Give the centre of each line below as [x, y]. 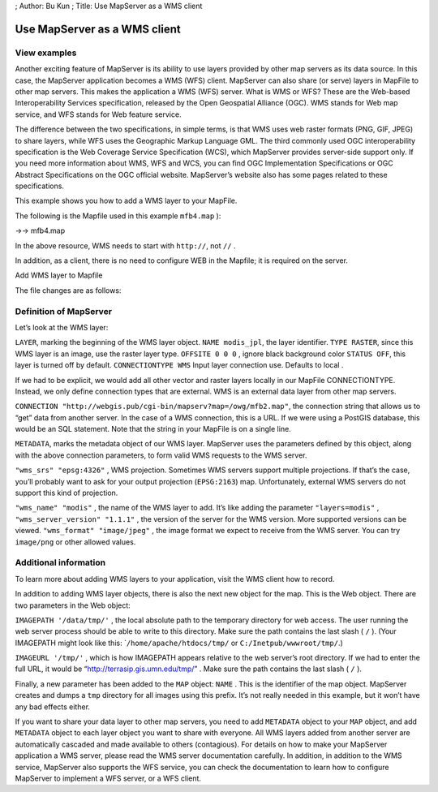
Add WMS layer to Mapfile [59, 275]
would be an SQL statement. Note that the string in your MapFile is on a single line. [153, 429]
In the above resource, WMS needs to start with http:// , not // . [125, 245]
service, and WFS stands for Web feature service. [98, 114]
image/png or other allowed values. [75, 542]
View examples [46, 53]
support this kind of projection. [67, 493]
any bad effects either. [53, 707]
